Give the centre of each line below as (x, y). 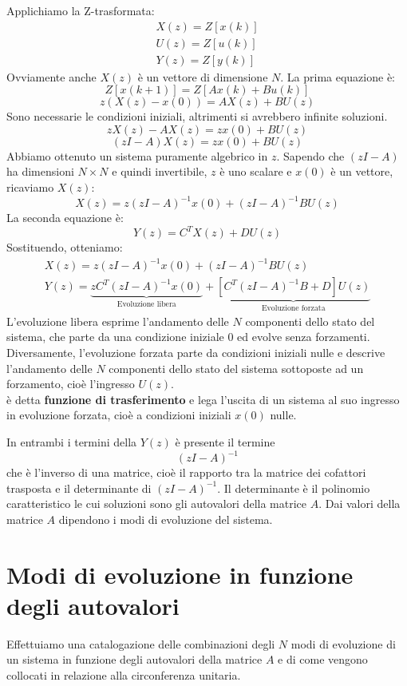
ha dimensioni (40, 171)
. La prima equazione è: (338, 76)
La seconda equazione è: (65, 218)
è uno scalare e (256, 171)
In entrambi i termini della (72, 442)
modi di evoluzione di (343, 643)
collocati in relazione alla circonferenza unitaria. (124, 674)
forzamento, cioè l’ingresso (71, 384)
